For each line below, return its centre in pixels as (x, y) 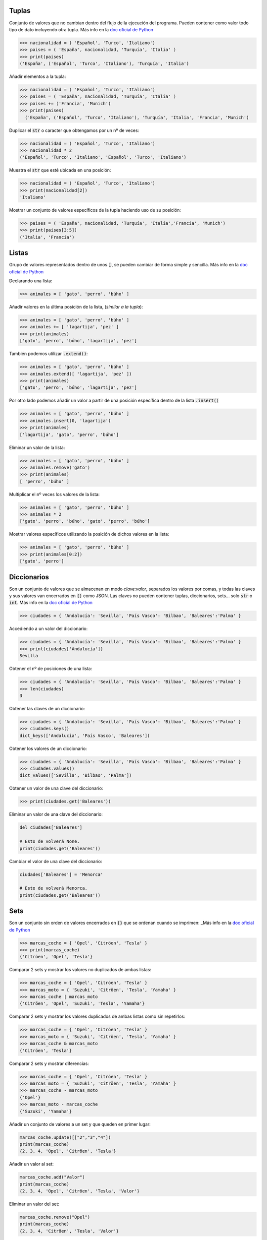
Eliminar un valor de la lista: (37, 447)
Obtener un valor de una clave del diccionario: (56, 788)
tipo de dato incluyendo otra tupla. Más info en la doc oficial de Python (81, 29)
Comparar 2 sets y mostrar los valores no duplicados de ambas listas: (80, 970)
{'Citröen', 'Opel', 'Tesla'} (56, 957)
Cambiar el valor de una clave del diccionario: (56, 861)
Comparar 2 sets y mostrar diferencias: (49, 1063)
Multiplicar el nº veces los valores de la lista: (54, 494)
